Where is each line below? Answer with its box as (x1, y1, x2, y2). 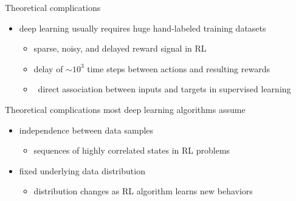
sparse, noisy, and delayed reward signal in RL (33, 42, 207, 55)
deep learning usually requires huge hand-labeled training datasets (19, 21, 266, 34)
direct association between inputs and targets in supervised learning (38, 83, 291, 95)
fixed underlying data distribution (19, 164, 145, 177)
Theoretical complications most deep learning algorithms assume (5, 103, 246, 115)
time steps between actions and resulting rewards (87, 62, 270, 75)
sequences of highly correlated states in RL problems (33, 144, 230, 157)
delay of (33, 62, 63, 75)
